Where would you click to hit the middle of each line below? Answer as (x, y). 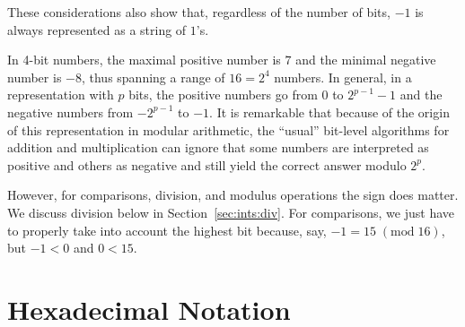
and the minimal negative (366, 60)
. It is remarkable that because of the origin (329, 112)
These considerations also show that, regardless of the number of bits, (199, 12)
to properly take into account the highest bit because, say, (167, 230)
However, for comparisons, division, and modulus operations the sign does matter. (233, 195)
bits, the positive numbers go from (223, 95)
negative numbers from (70, 112)
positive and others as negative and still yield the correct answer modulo (207, 164)
